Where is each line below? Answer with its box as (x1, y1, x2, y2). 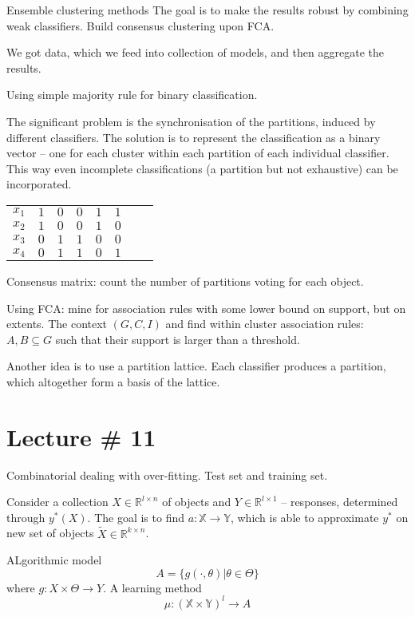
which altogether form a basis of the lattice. (6, 373, 220, 390)
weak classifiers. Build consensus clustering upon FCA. (6, 17, 275, 34)
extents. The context (6, 315, 108, 332)
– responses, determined (281, 493, 398, 510)
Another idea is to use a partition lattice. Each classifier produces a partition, (6, 358, 386, 374)
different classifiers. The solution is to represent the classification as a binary (6, 129, 381, 145)
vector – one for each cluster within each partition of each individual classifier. (6, 144, 389, 161)
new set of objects (6, 524, 94, 541)
